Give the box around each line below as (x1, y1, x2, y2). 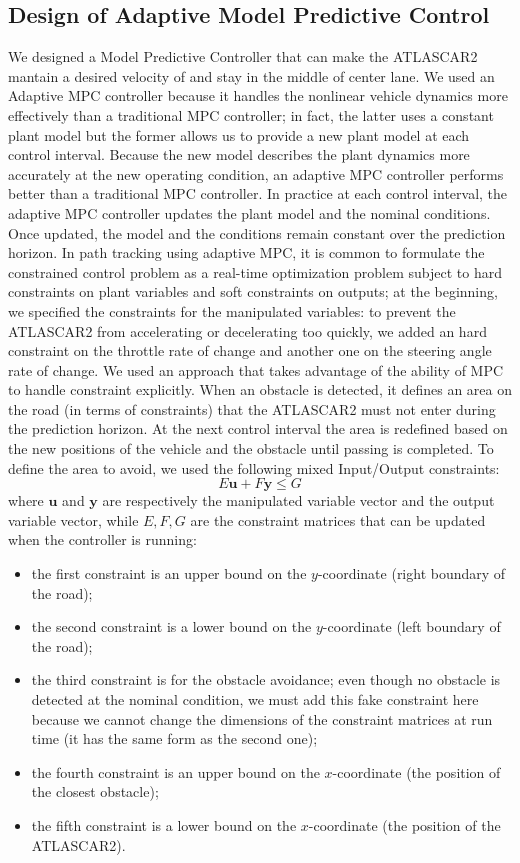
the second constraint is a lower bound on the (31, 616, 312, 637)
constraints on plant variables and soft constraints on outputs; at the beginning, (8, 281, 498, 302)
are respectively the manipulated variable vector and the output (102, 490, 495, 511)
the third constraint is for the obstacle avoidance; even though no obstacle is (31, 669, 501, 690)
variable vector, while (8, 509, 139, 530)
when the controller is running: (8, 529, 197, 550)
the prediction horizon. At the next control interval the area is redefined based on (8, 418, 508, 439)
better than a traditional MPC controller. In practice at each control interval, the (8, 183, 508, 204)
